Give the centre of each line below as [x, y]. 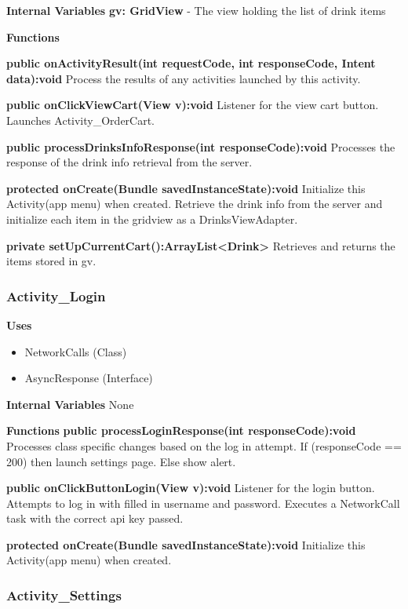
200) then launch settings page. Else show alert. [121, 461]
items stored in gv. [51, 261]
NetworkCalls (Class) [76, 351]
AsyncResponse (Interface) [89, 378]
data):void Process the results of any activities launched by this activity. [184, 78]
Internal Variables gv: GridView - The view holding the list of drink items [196, 10]
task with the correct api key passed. [95, 518]
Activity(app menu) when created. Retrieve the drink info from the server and [195, 204]
